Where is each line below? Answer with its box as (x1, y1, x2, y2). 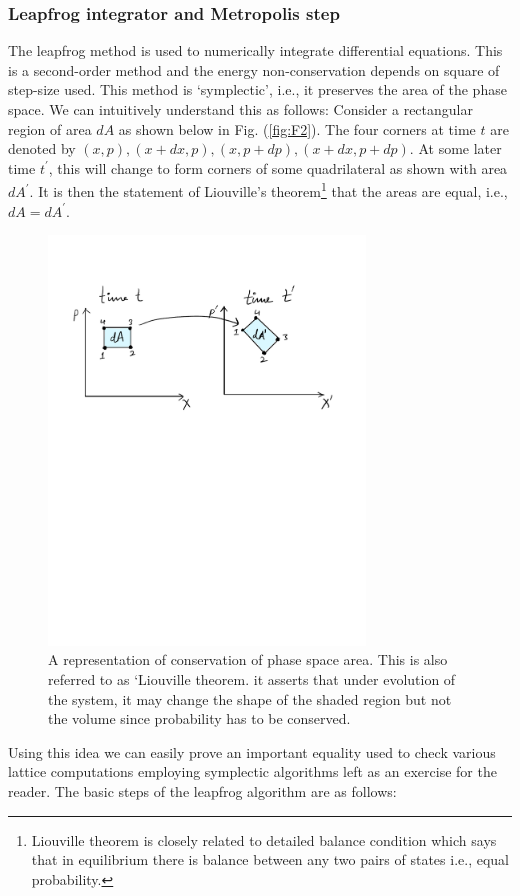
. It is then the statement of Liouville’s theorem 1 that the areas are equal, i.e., (29, 178, 508, 202)
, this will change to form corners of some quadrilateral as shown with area (48, 157, 508, 178)
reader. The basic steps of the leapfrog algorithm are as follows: (8, 781, 397, 801)
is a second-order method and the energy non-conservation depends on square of (8, 59, 500, 80)
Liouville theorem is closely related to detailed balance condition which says (31, 829, 497, 850)
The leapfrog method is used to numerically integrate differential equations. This (8, 40, 503, 61)
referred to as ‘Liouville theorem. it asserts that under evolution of (48, 669, 456, 690)
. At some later (409, 138, 502, 159)
